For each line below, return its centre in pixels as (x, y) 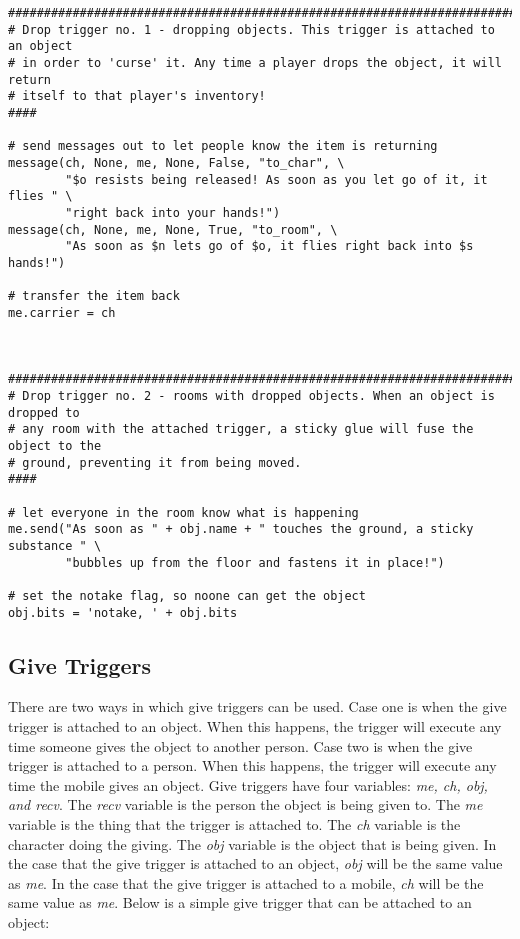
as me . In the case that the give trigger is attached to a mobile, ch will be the (246, 882)
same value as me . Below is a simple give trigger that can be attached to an (240, 902)
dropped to (44, 412)
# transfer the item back (94, 296)
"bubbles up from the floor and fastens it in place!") (255, 562)
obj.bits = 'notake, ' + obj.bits (123, 612)
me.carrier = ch (62, 312)
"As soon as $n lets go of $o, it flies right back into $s (269, 246)
